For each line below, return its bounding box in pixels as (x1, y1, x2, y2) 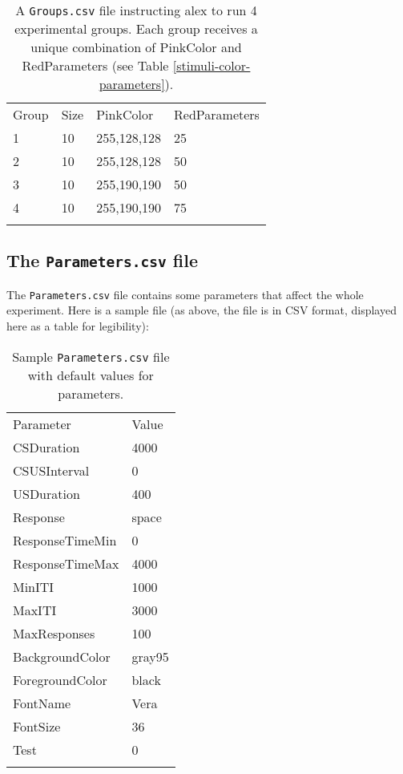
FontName (13, 693, 71, 712)
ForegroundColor (13, 670, 107, 689)
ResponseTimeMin (13, 530, 117, 549)
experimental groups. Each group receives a (14, 19, 258, 38)
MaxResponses (13, 623, 95, 642)
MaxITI (13, 600, 57, 619)
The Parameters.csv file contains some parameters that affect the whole (6, 286, 364, 302)
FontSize (13, 716, 61, 736)
